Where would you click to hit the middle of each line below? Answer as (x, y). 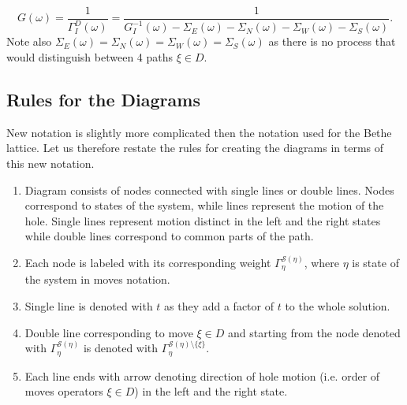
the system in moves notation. (97, 279)
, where (321, 262)
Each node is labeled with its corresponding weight (148, 262)
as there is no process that (332, 41)
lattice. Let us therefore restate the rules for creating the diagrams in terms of (195, 148)
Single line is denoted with (89, 306)
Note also (29, 41)
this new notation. (50, 163)
